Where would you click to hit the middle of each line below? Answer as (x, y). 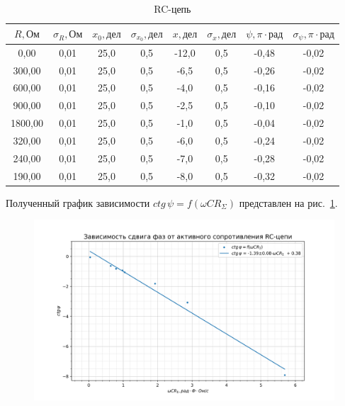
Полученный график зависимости (78, 202)
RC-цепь (172, 9)
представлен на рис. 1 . (288, 202)
